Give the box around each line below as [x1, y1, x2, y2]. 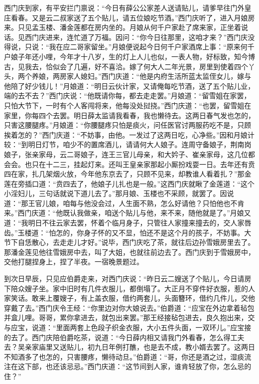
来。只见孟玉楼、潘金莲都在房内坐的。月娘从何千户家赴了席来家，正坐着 [4, 22, 241, 32]
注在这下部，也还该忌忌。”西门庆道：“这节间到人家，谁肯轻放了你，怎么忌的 [4, 361, 252, 372]
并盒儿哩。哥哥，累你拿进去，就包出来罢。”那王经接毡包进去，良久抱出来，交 [4, 312, 255, 323]
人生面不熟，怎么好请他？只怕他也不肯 [119, 197, 245, 208]
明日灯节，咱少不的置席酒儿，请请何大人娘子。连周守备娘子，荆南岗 [28, 139, 252, 150]
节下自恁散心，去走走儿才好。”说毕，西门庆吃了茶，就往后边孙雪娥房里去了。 [4, 237, 255, 247]
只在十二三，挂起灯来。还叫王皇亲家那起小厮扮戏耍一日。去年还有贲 [31, 159, 255, 169]
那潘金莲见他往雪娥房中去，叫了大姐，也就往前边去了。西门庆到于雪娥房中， [4, 246, 255, 257]
